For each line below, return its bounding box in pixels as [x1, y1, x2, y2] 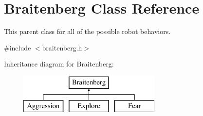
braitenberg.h [42, 42, 82, 52]
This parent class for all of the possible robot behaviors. [4, 26, 171, 36]
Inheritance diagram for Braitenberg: [4, 59, 114, 69]
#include [4, 42, 31, 52]
